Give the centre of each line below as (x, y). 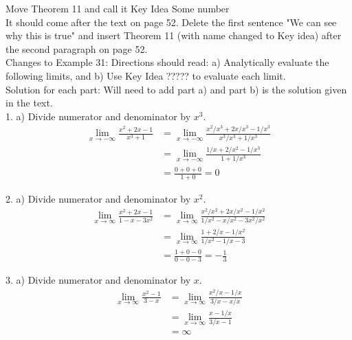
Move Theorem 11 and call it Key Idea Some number (118, 8)
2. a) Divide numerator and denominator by (98, 198)
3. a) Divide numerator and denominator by (98, 280)
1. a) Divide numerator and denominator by (98, 116)
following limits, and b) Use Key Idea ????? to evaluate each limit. (146, 75)
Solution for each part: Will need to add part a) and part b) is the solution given (176, 89)
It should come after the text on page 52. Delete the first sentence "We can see (171, 22)
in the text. (29, 103)
